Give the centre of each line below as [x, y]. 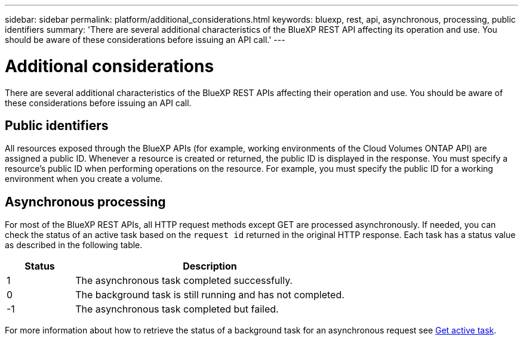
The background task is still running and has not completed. [210, 295]
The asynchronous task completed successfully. [184, 281]
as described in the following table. [74, 245]
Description [210, 266]
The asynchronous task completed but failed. [177, 309]
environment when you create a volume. [84, 179]
